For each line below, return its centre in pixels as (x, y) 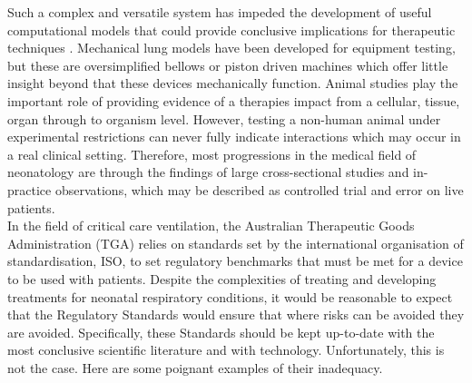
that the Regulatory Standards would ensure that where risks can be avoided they (236, 314)
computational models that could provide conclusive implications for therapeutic (231, 29)
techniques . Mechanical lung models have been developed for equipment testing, (231, 48)
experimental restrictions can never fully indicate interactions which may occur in (234, 137)
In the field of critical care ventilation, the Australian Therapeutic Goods (211, 226)
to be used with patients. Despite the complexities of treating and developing (222, 278)
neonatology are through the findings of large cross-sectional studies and (208, 172)
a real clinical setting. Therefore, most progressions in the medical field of (212, 154)
